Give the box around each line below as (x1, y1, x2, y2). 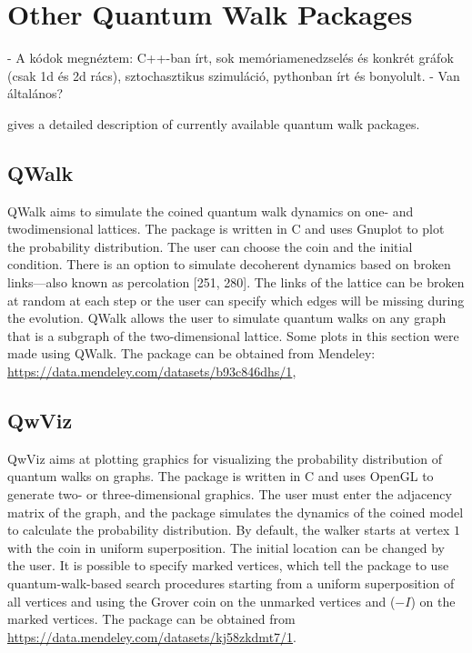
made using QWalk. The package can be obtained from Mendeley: (7, 344, 376, 363)
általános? (7, 84, 64, 103)
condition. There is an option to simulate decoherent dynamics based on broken (7, 255, 451, 274)
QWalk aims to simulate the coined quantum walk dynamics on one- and (7, 201, 414, 220)
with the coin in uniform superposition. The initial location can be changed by (7, 537, 445, 557)
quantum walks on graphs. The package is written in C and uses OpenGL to (7, 467, 434, 486)
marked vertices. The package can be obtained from (7, 609, 296, 628)
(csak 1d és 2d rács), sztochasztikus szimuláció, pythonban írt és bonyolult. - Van (7, 65, 460, 85)
